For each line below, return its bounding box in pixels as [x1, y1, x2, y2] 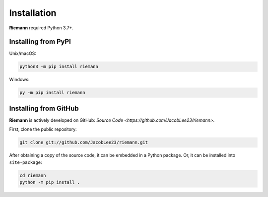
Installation [9, 7, 57, 18]
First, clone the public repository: [9, 126, 77, 132]
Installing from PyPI [9, 38, 71, 46]
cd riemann [19, 172, 46, 178]
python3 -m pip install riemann [19, 64, 99, 69]
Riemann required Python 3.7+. [9, 25, 74, 31]
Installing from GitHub [9, 104, 79, 112]
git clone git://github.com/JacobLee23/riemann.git [19, 140, 148, 146]
